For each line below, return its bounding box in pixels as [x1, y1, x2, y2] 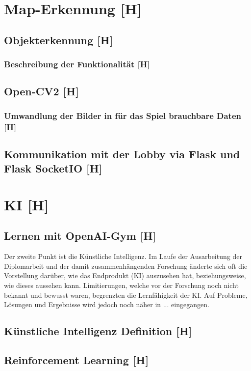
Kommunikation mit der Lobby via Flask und [4, 146, 240, 161]
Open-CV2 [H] [4, 84, 79, 99]
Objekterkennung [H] [4, 32, 113, 47]
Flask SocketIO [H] [4, 161, 102, 176]
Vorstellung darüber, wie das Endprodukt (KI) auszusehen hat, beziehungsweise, [4, 270, 246, 281]
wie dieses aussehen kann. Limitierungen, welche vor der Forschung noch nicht [4, 280, 239, 290]
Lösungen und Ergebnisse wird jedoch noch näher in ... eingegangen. [4, 299, 209, 310]
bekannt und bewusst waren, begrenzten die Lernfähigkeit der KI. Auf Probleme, [4, 289, 248, 300]
